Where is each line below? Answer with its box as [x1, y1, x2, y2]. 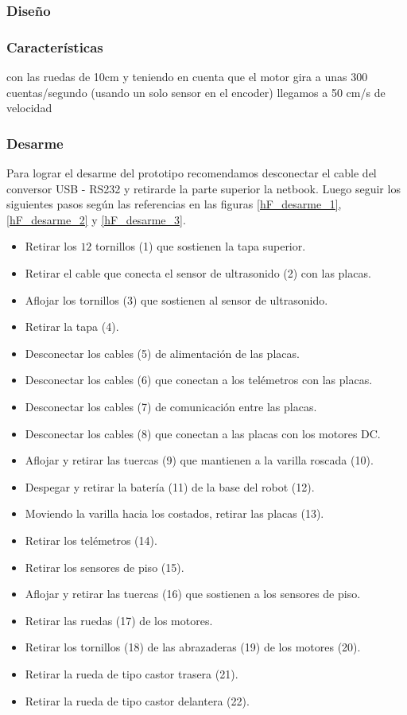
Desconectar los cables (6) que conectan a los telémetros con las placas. [25, 371, 373, 388]
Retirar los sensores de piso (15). [25, 558, 184, 575]
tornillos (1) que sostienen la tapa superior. [95, 238, 306, 255]
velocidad [6, 99, 52, 116]
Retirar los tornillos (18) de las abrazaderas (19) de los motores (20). [25, 639, 361, 655]
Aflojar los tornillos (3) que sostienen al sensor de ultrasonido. [25, 291, 328, 308]
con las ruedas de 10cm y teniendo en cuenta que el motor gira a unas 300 [6, 68, 368, 85]
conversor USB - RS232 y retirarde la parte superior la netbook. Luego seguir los [6, 180, 401, 196]
